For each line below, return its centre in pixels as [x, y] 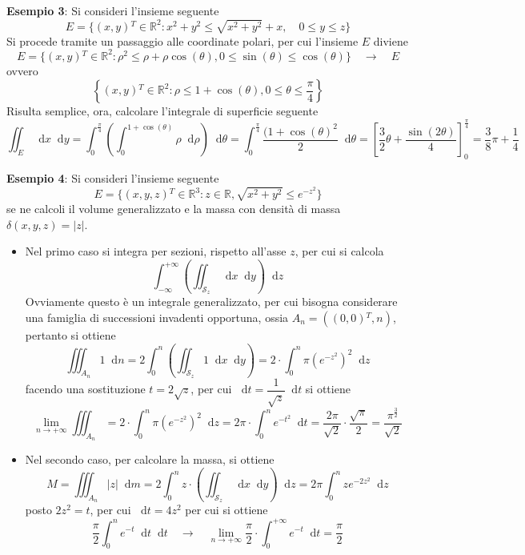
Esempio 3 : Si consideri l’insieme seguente [113, 10]
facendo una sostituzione [85, 389]
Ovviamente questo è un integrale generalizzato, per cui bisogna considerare [211, 302]
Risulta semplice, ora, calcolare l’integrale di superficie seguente [162, 111]
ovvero [22, 70]
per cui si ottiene [226, 510]
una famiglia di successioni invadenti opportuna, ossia [157, 317]
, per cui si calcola [339, 251]
